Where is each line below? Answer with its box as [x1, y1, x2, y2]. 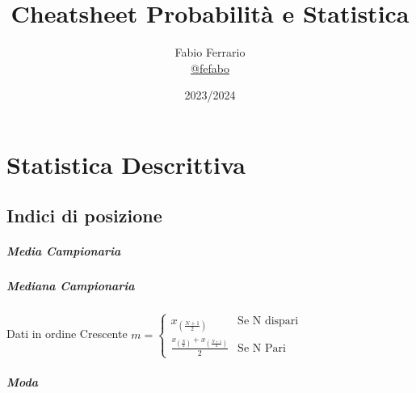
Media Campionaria [6, 243, 121, 260]
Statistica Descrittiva [6, 147, 246, 180]
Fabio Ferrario [174, 44, 246, 61]
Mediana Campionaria [6, 277, 135, 294]
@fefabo [191, 59, 229, 76]
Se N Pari [237, 342, 286, 354]
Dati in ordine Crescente [6, 325, 128, 342]
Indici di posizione [6, 203, 162, 228]
